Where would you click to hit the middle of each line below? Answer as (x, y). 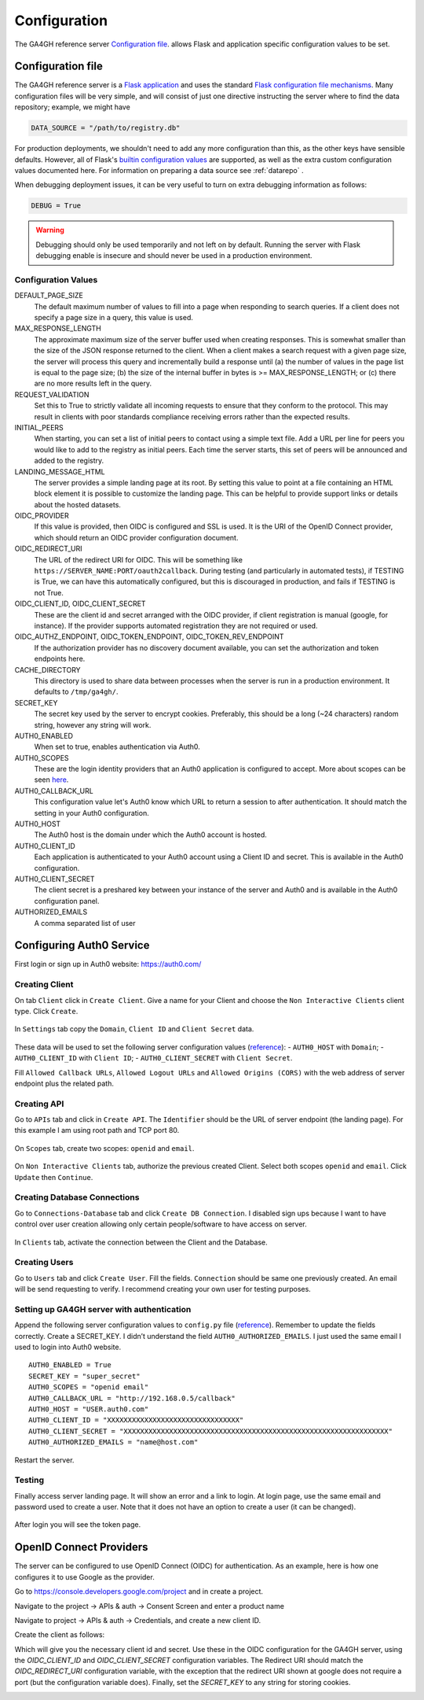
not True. (49, 592)
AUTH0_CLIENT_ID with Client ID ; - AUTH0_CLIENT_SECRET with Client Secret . (154, 1058)
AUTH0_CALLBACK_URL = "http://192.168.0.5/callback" (132, 1398)
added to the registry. (69, 461)
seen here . (51, 780)
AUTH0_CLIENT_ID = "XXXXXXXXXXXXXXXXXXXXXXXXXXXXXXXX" (136, 1420)
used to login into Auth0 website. (68, 1347)
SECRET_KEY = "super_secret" (84, 1376)
